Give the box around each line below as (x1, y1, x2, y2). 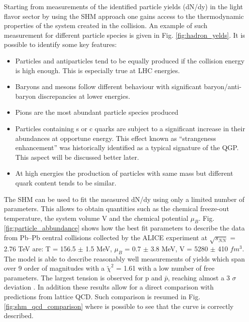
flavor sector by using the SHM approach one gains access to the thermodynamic (4, 11, 244, 21)
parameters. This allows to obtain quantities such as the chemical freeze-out (4, 203, 229, 214)
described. (4, 310, 34, 321)
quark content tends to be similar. (15, 177, 117, 187)
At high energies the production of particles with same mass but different (15, 168, 233, 178)
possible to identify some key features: (4, 39, 117, 49)
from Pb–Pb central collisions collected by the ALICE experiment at (4, 232, 207, 243)
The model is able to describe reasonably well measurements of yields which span (4, 253, 245, 263)
